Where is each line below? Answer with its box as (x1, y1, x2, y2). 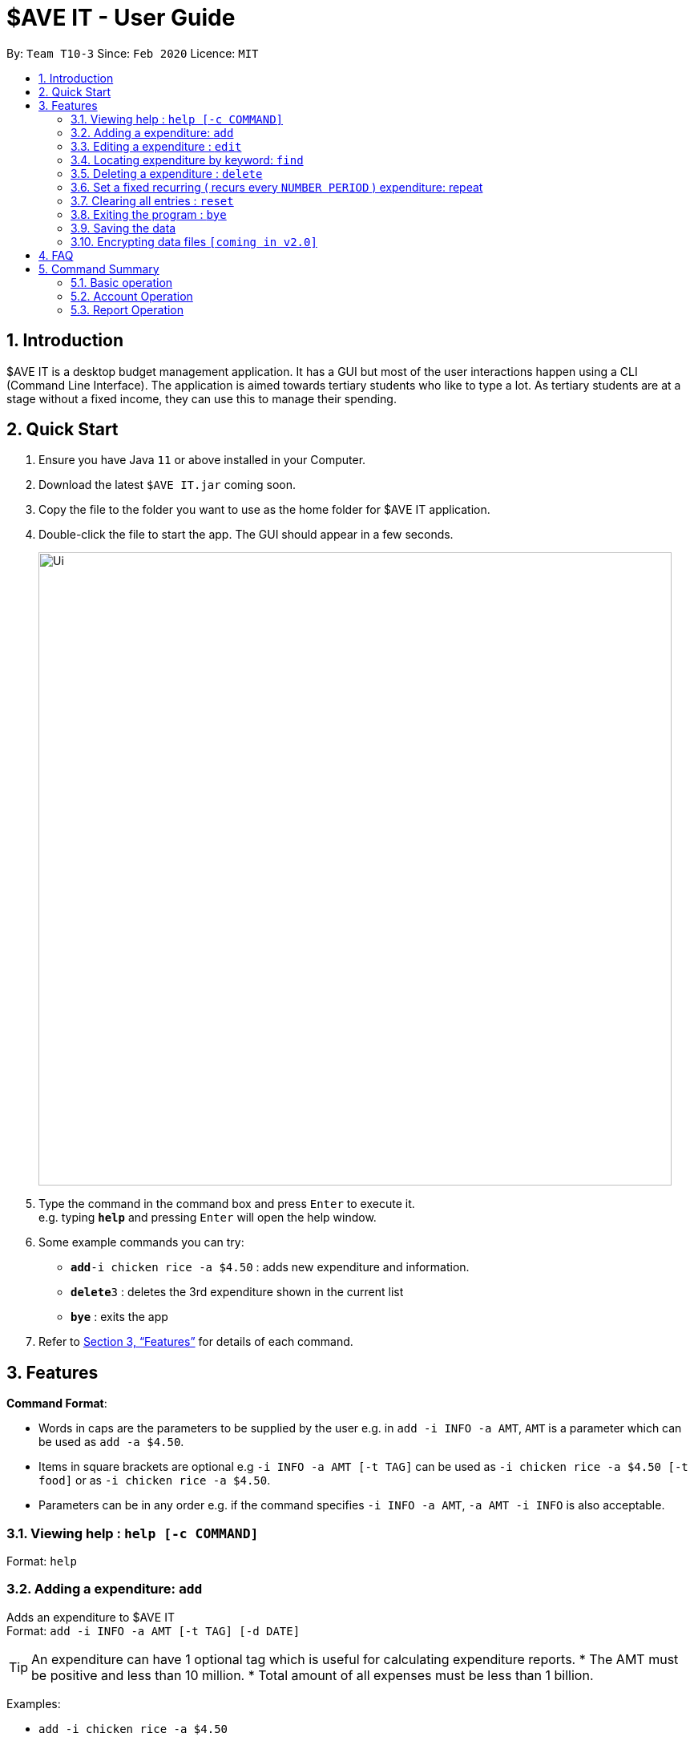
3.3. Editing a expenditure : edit (71, 139, 242, 153)
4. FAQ (38, 248, 74, 262)
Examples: (6, 1696, 61, 1711)
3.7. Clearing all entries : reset (71, 193, 234, 208)
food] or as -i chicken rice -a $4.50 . (38, 1473, 271, 1488)
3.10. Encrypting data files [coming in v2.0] (71, 234, 317, 248)
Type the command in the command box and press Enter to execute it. (38, 1197, 415, 1211)
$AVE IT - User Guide (6, 4, 236, 31)
